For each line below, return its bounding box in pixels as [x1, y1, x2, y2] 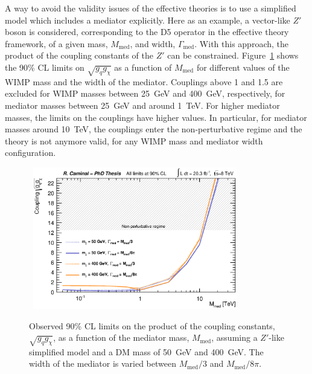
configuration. [5, 146, 56, 159]
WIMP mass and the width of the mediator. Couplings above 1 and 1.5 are [5, 75, 283, 88]
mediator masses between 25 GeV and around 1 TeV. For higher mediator [5, 98, 280, 111]
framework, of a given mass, [5, 37, 108, 50]
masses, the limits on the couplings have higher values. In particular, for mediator [5, 111, 307, 123]
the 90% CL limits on [5, 60, 84, 73]
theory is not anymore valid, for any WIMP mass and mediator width [5, 134, 263, 147]
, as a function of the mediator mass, [53, 331, 189, 344]
